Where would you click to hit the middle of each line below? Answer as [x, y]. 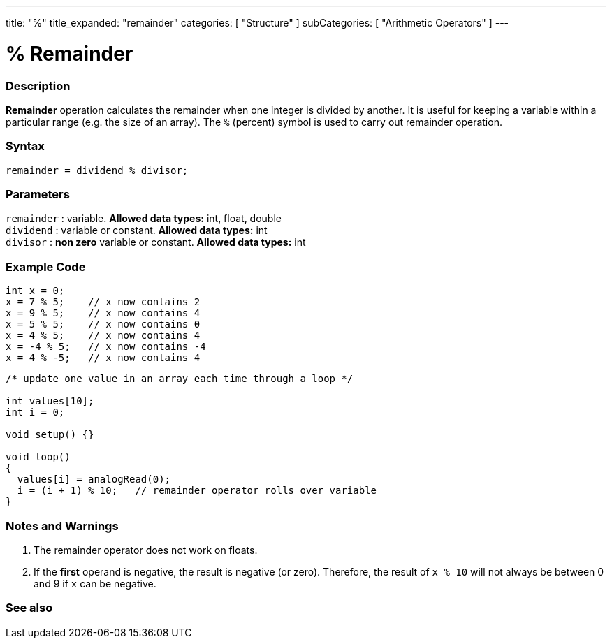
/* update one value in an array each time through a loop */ [180, 379]
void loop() [38, 457]
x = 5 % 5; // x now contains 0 [103, 324]
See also [29, 608]
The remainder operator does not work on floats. [146, 550]
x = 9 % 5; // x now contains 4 [103, 313]
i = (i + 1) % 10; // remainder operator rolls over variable [197, 491]
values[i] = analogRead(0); [94, 480]
